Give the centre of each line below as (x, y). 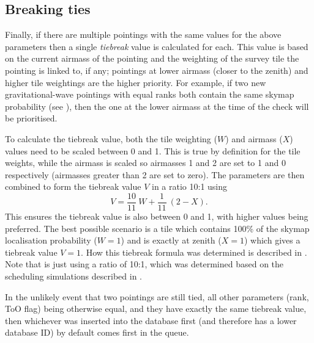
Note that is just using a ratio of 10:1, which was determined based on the (144, 264)
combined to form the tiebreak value (73, 186)
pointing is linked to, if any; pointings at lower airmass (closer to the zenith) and (157, 70)
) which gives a (272, 240)
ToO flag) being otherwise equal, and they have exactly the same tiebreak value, (156, 309)
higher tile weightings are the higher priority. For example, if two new (136, 82)
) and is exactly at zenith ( (171, 240)
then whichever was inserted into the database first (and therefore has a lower (151, 320)
